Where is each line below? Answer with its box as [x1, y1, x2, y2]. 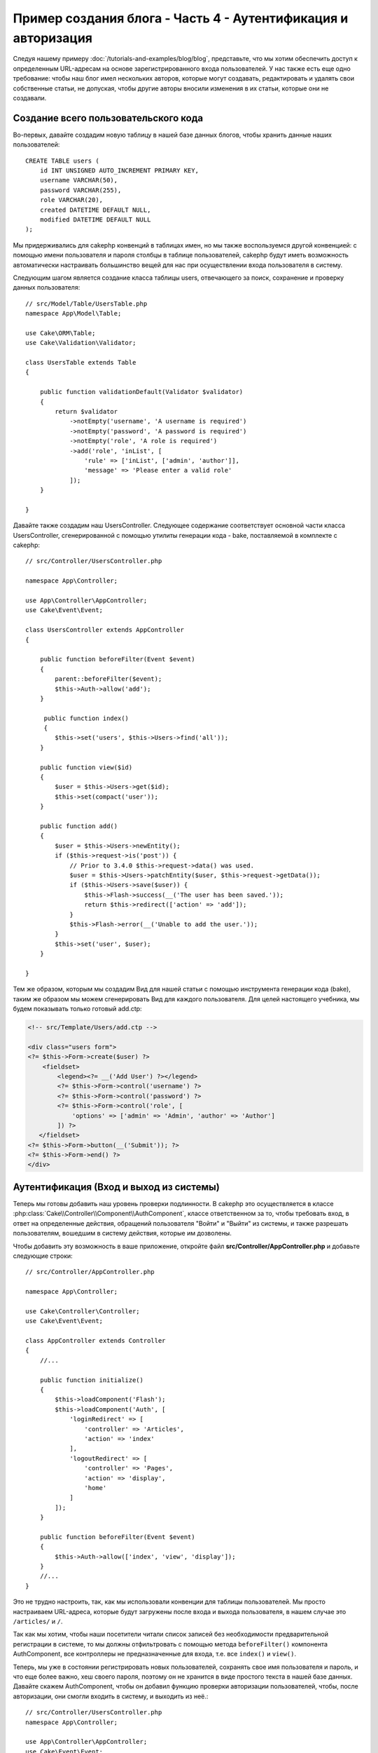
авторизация [13, 30, 93, 46]
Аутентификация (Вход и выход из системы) [13, 1181, 220, 1193]
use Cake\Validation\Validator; [25, 339, 136, 347]
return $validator [55, 407, 118, 415]
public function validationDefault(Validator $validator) [39, 388, 244, 396]
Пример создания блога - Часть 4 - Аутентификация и [13, 11, 349, 26]
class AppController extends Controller [25, 1336, 166, 1345]
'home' [84, 1484, 107, 1491]
